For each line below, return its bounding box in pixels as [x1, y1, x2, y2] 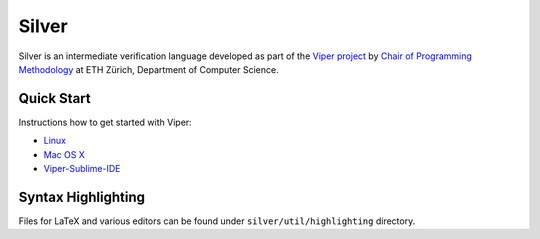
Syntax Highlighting [18, 188, 145, 205]
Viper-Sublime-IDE [43, 163, 121, 175]
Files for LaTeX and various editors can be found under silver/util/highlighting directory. [18, 215, 416, 227]
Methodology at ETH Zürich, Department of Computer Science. [18, 63, 279, 75]
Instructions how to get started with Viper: [18, 116, 192, 128]
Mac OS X [43, 148, 85, 160]
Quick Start [18, 90, 91, 107]
